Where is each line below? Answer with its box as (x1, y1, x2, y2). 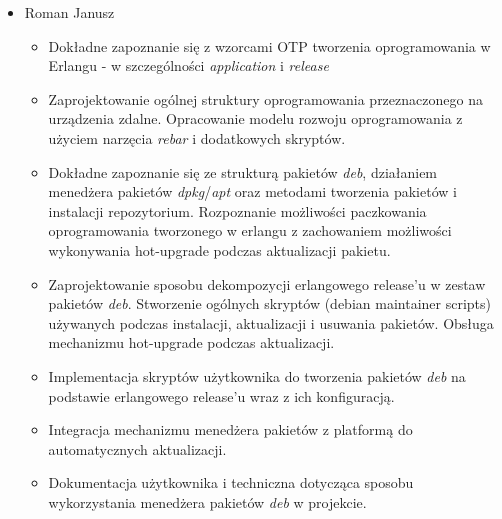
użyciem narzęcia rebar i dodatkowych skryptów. (48, 127, 346, 148)
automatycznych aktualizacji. (48, 438, 227, 459)
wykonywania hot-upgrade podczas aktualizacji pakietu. (48, 239, 391, 260)
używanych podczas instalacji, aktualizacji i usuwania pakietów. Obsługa (48, 312, 494, 333)
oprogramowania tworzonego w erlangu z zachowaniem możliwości (48, 220, 452, 241)
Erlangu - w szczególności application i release (48, 55, 329, 76)
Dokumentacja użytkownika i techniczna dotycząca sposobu (48, 472, 414, 493)
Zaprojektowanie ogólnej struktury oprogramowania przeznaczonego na (48, 88, 483, 109)
